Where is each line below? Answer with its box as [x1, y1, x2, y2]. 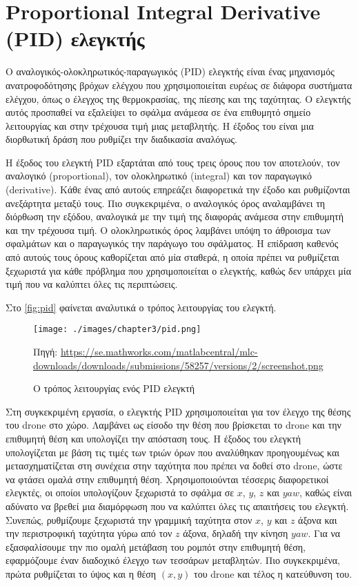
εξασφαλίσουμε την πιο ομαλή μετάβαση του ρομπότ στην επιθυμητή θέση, [6, 539, 306, 554]
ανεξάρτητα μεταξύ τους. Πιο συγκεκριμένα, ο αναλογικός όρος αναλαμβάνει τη [6, 195, 326, 210]
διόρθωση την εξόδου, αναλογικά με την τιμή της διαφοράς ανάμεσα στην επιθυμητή [6, 209, 344, 224]
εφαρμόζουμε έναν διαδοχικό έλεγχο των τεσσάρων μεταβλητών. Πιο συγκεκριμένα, [6, 553, 340, 567]
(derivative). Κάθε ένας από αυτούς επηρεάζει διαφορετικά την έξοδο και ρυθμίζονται [6, 182, 350, 197]
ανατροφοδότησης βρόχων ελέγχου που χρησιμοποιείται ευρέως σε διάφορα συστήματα [6, 77, 352, 92]
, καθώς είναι [299, 485, 352, 500]
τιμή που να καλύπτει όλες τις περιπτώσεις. [6, 277, 178, 291]
